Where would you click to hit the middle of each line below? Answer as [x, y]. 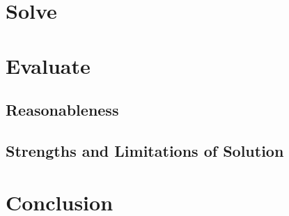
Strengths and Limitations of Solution [145, 150]
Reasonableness [62, 110]
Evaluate [48, 65]
